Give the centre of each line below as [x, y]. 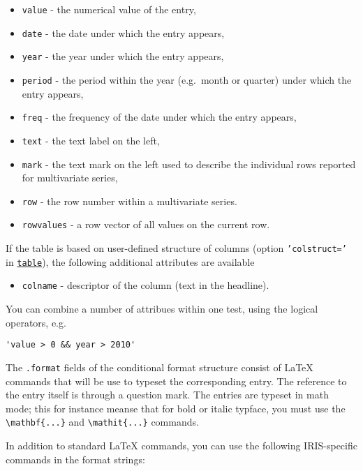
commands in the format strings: [75, 459]
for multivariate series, [70, 178]
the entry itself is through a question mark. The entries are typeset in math [167, 395]
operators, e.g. [36, 322]
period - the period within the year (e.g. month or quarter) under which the [187, 79]
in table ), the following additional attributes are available [130, 261]
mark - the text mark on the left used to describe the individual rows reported [189, 164]
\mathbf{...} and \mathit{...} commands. [102, 422]
